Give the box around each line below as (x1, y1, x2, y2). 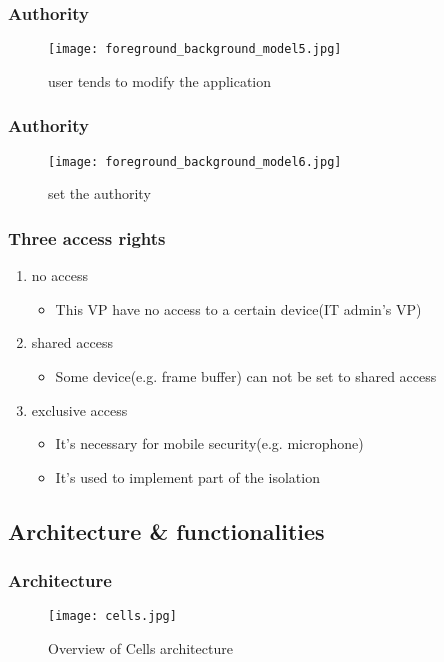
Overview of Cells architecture (48, 637, 233, 658)
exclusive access (31, 399, 128, 420)
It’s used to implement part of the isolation (55, 466, 320, 487)
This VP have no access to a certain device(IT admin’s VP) (55, 298, 422, 319)
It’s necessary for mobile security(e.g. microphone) (55, 433, 364, 454)
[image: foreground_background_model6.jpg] (48, 154, 342, 169)
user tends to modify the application (48, 70, 272, 91)
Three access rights (8, 225, 166, 250)
